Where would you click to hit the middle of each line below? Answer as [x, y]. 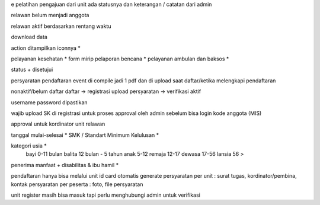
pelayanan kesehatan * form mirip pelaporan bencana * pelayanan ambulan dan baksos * [120, 59]
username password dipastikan [49, 102]
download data [29, 37]
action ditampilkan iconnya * [46, 48]
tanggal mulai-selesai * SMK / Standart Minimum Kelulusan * [85, 135]
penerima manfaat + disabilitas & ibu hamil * [65, 165]
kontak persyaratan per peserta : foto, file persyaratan [77, 184]
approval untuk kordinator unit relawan [58, 124]
